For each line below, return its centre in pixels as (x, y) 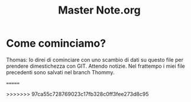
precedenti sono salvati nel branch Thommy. (60, 72)
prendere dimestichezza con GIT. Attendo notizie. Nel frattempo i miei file (96, 66)
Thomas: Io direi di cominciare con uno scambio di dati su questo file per (95, 60)
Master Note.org (99, 10)
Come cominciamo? (56, 43)
